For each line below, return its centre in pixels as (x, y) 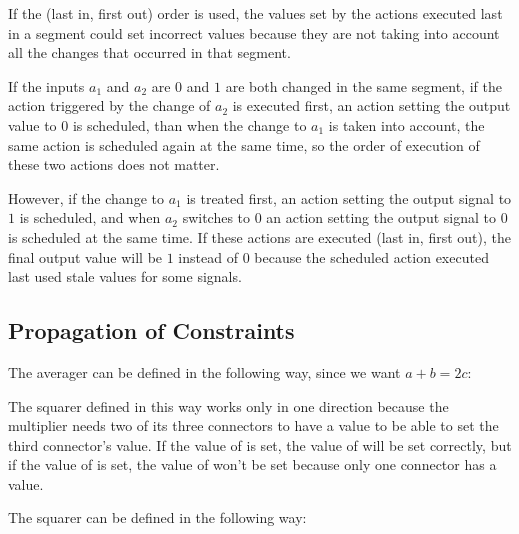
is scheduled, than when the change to (189, 124)
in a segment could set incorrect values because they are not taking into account (254, 32)
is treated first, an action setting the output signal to (349, 197)
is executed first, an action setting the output (371, 105)
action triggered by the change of (109, 105)
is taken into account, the (406, 124)
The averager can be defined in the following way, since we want (204, 371)
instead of (208, 256)
